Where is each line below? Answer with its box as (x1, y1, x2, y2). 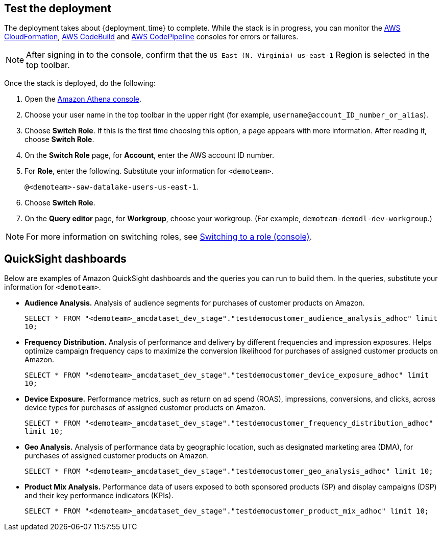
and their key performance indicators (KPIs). (24, 491, 174, 500)
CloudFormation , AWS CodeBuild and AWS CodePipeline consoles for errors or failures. (4, 32, 299, 41)
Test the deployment (4, 2, 111, 15)
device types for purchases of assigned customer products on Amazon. (24, 403, 266, 412)
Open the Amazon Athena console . (24, 95, 142, 104)
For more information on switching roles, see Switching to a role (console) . (26, 231, 312, 242)
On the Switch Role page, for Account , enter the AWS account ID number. (24, 151, 274, 160)
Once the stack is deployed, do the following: (4, 79, 156, 88)
